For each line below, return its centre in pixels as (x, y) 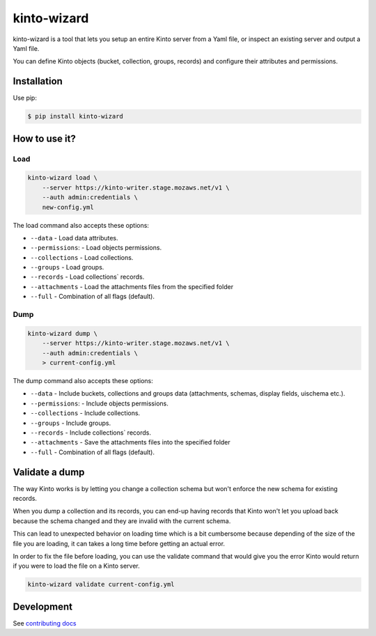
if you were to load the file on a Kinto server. (76, 566)
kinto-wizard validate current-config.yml (101, 584)
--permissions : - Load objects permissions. (96, 248)
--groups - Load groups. (67, 267)
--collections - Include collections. (85, 413)
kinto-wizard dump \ (62, 333)
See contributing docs (45, 623)
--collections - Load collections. (82, 257)
